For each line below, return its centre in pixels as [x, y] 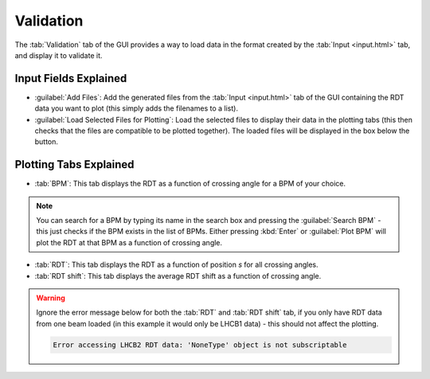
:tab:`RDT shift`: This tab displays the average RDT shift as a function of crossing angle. [178, 275]
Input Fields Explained [71, 78]
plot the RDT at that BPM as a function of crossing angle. [129, 242]
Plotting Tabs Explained [74, 164]
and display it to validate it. [59, 55]
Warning [51, 298]
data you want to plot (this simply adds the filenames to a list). [137, 108]
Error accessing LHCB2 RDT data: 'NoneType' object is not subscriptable [200, 345]
